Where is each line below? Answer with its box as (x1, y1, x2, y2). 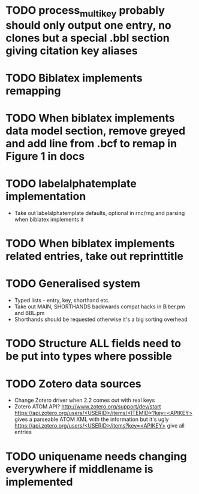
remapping (5, 84, 61, 98)
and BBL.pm (14, 310, 45, 317)
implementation (5, 190, 86, 204)
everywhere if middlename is (5, 462, 153, 476)
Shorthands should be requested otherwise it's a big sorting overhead (14, 316, 188, 323)
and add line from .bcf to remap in (5, 137, 177, 150)
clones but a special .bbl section (5, 31, 170, 45)
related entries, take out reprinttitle (5, 250, 184, 263)
